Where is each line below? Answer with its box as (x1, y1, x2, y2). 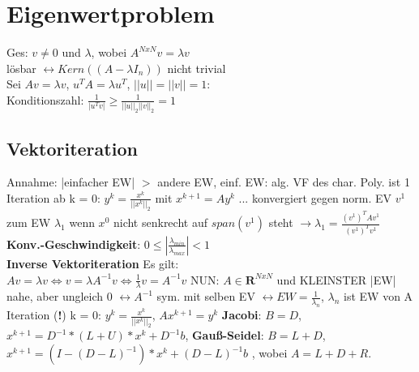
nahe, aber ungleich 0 (6, 288, 113, 305)
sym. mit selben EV (156, 288, 255, 305)
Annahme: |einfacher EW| (6, 173, 135, 190)
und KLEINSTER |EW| (276, 271, 396, 288)
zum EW (6, 214, 51, 231)
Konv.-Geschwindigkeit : (6, 235, 141, 252)
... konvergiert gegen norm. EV (238, 189, 392, 206)
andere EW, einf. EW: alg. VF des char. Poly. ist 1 (157, 173, 410, 190)
